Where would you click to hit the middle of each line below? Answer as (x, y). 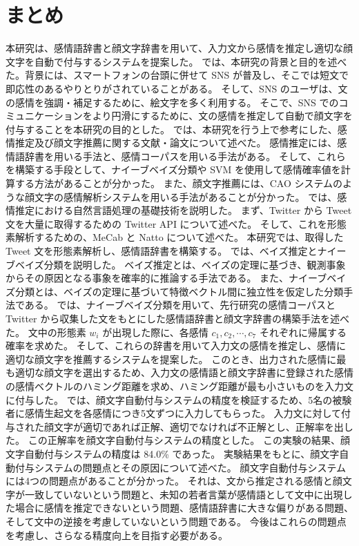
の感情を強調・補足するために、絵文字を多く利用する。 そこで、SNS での (172, 102)
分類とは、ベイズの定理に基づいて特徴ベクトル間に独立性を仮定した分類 (179, 291)
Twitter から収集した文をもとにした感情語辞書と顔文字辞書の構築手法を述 (173, 318)
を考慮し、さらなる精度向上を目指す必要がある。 (117, 535)
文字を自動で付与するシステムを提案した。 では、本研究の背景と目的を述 (172, 61)
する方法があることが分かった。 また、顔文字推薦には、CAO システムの (179, 183)
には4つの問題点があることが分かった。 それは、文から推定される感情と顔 (174, 481)
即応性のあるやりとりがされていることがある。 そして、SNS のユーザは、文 (177, 88)
